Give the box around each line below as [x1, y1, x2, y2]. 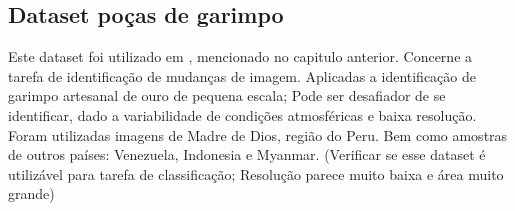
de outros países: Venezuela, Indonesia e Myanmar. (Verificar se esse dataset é [8, 144, 486, 165]
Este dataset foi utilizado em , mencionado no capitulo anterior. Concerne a [8, 46, 473, 67]
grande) [8, 183, 55, 204]
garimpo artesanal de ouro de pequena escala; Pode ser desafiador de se [8, 85, 446, 106]
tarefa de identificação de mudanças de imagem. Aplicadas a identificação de [8, 65, 476, 86]
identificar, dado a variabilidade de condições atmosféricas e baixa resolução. [8, 104, 477, 125]
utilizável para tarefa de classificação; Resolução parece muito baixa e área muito [8, 163, 504, 184]
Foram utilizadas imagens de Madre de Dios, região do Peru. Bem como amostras [8, 124, 508, 145]
